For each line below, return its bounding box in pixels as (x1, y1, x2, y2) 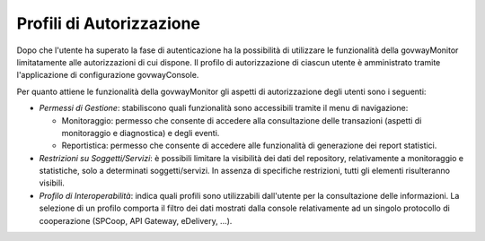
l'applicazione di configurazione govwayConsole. (16, 70, 199, 81)
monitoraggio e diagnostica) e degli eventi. (61, 127, 220, 138)
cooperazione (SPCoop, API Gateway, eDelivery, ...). (39, 215, 233, 226)
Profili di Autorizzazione (16, 13, 201, 33)
